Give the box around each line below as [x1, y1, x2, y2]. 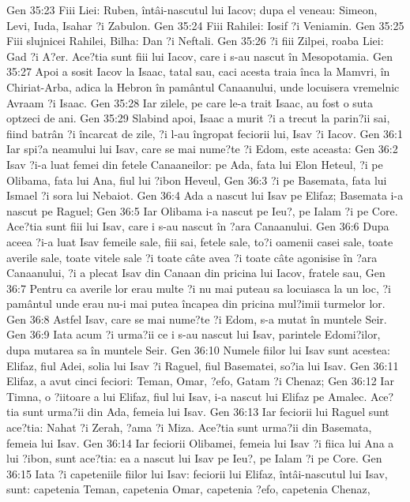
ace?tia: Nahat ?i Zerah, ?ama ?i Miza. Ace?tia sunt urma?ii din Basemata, [6, 419, 372, 436]
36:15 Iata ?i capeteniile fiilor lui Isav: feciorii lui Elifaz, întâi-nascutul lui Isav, [6, 465, 388, 481]
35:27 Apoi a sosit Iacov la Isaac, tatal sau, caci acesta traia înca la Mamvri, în [6, 63, 390, 80]
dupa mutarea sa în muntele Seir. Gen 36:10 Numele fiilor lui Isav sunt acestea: [6, 342, 390, 358]
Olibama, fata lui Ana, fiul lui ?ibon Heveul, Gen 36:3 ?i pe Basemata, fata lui [6, 171, 387, 188]
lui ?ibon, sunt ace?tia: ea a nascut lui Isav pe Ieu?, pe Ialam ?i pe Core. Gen [6, 450, 382, 466]
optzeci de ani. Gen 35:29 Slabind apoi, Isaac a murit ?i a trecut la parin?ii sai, [6, 110, 390, 126]
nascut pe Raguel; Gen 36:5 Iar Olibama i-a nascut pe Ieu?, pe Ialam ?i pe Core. [6, 202, 398, 219]
